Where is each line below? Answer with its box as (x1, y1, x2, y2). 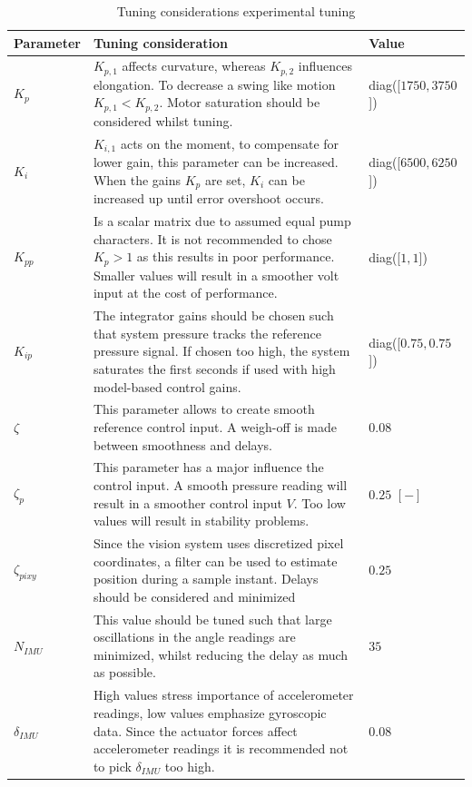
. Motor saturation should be (159, 93, 320, 112)
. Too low (293, 493, 346, 512)
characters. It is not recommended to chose (93, 229, 332, 248)
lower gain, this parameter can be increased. (93, 152, 339, 172)
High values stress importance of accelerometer (93, 685, 354, 704)
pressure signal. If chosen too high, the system (93, 341, 350, 360)
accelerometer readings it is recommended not (93, 739, 349, 758)
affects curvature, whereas (122, 56, 266, 75)
